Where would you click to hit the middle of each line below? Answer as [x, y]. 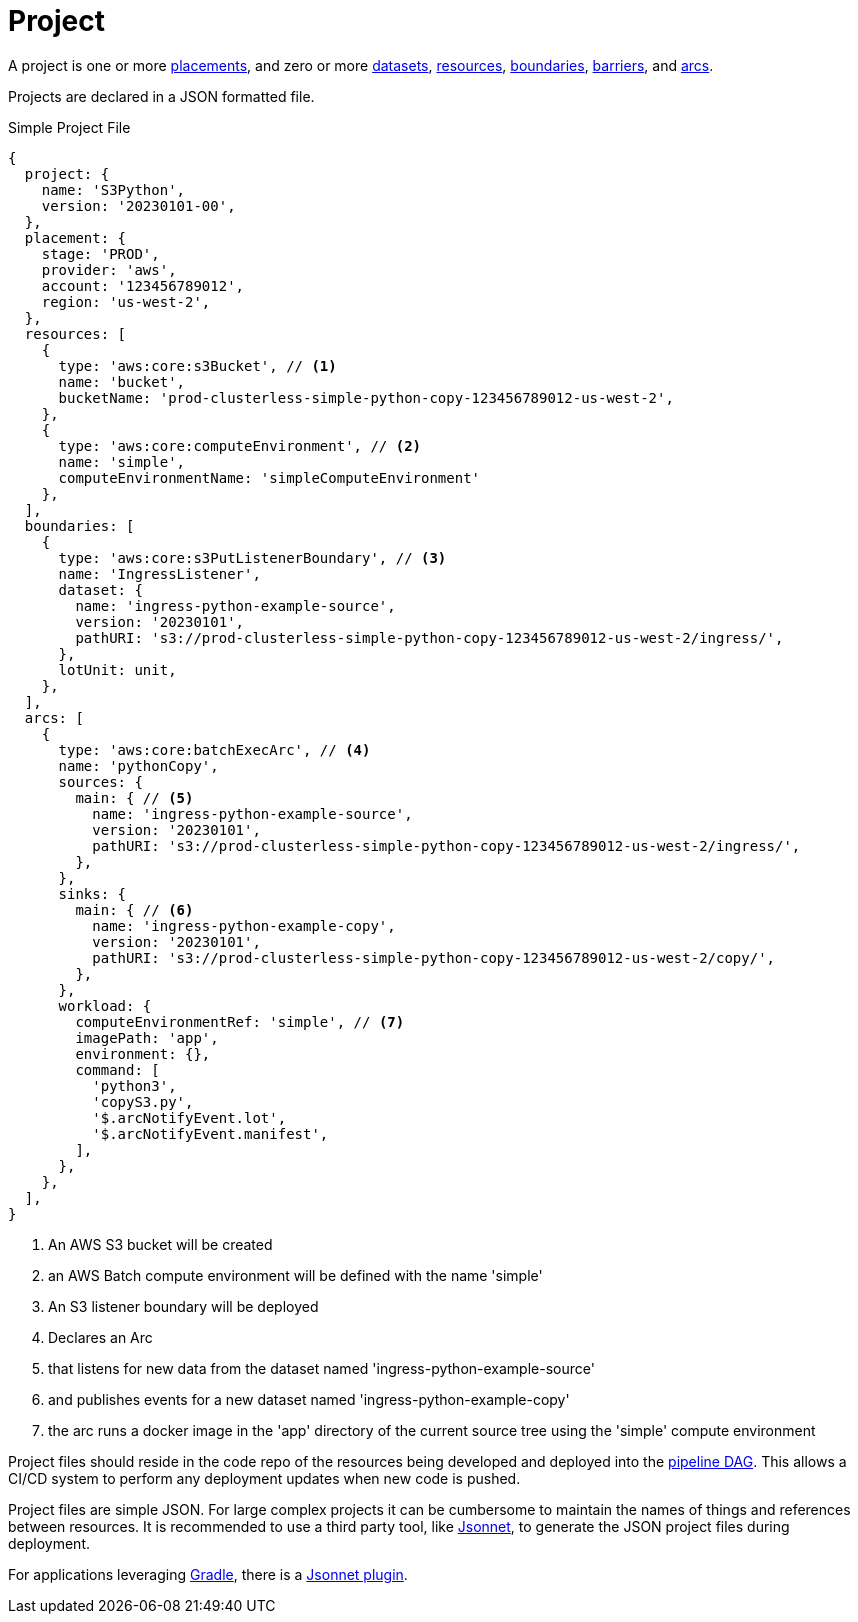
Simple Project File [69, 127]
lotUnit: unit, [117, 669]
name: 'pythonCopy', [138, 765]
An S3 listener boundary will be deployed [183, 1306]
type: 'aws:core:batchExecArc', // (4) [214, 749]
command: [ [117, 1069]
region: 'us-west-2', [126, 301]
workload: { [105, 1005]
